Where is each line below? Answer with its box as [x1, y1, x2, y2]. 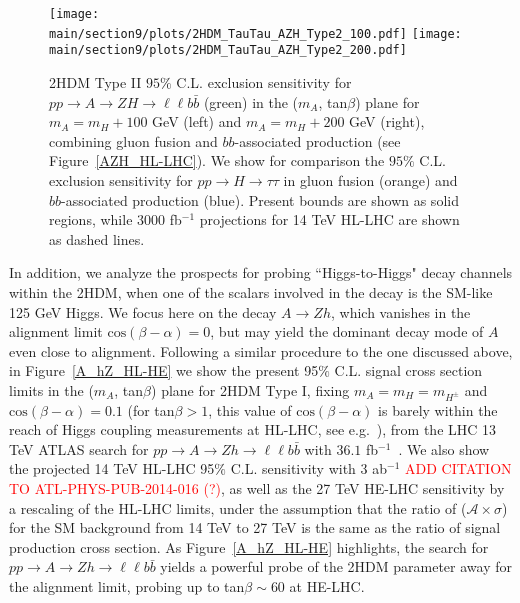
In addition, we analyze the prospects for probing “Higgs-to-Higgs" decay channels [9, 262, 513, 283]
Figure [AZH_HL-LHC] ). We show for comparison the [49, 150, 385, 171]
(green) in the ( [203, 91, 299, 112]
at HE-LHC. [289, 575, 365, 596]
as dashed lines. [49, 228, 145, 249]
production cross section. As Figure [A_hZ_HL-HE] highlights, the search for [9, 536, 489, 557]
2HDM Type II [49, 71, 142, 92]
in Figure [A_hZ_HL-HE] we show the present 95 [9, 360, 319, 381]
